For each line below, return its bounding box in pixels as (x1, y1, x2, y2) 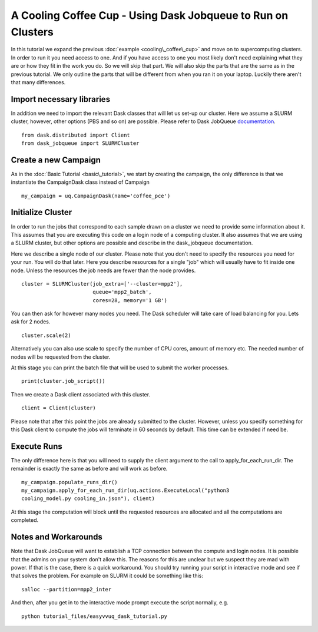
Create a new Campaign (11, 155, 101, 165)
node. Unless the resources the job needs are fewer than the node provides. (11, 267, 196, 274)
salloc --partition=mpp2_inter (21, 586, 112, 593)
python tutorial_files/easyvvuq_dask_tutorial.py (21, 613, 168, 620)
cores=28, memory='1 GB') (92, 297, 168, 303)
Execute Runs (11, 441, 63, 451)
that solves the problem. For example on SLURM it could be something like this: (11, 572, 203, 580)
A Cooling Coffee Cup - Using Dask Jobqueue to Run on (11, 9, 289, 22)
